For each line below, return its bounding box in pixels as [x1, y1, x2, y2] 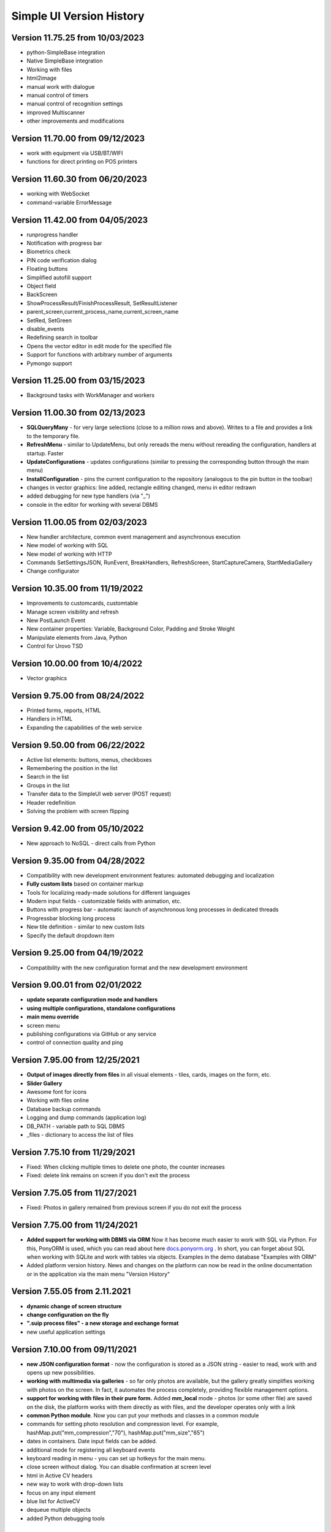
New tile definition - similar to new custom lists [26, 923, 145, 931]
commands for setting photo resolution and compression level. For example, [26, 1420, 219, 1428]
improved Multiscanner [26, 108, 85, 116]
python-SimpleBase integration [26, 49, 105, 56]
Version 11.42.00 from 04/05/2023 [11, 214, 148, 225]
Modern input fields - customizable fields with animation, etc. [26, 898, 182, 905]
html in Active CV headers [26, 1471, 93, 1479]
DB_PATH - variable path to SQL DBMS [26, 1122, 125, 1130]
